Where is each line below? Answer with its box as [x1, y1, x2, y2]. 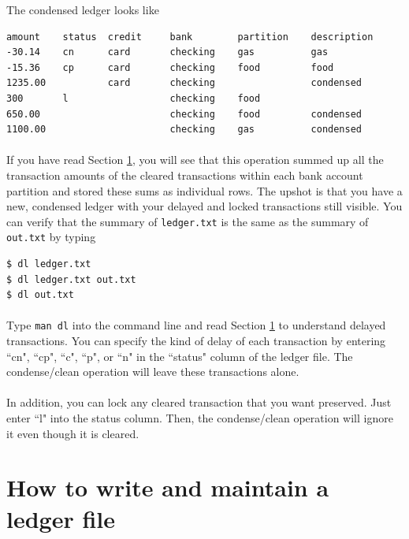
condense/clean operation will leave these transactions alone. [6, 363, 299, 380]
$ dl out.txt [6, 289, 74, 301]
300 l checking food [6, 92, 261, 104]
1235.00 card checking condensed [6, 77, 363, 89]
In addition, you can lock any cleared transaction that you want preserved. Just [6, 394, 392, 411]
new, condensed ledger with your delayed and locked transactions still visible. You [6, 198, 403, 214]
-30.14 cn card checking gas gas [6, 46, 329, 58]
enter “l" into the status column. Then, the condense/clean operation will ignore [6, 410, 393, 426]
